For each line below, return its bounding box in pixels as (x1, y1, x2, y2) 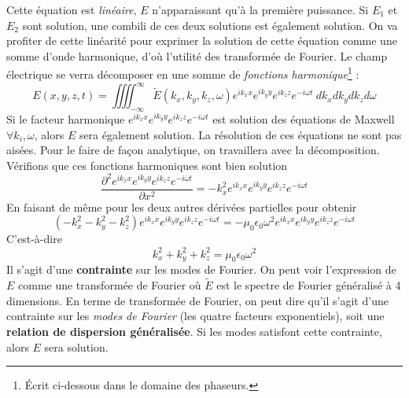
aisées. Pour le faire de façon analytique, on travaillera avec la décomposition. (6, 142, 380, 158)
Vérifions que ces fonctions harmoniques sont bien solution (6, 157, 288, 173)
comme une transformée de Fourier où (18, 277, 201, 293)
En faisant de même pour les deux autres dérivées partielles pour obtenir (6, 198, 357, 215)
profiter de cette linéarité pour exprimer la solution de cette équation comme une (6, 32, 397, 49)
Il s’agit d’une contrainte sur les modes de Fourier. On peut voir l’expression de (6, 261, 396, 278)
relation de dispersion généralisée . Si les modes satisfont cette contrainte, (6, 322, 382, 339)
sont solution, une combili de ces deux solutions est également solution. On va (22, 17, 398, 33)
